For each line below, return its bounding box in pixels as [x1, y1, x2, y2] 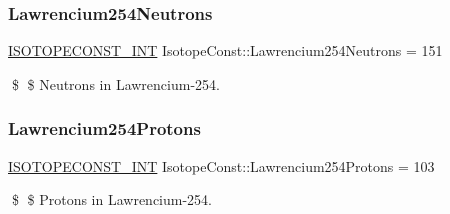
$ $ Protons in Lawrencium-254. [11, 189, 212, 210]
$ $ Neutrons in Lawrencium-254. [11, 73, 220, 94]
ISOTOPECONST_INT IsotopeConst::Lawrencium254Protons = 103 [8, 155, 435, 176]
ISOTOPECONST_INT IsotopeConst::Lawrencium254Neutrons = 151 [8, 40, 443, 61]
